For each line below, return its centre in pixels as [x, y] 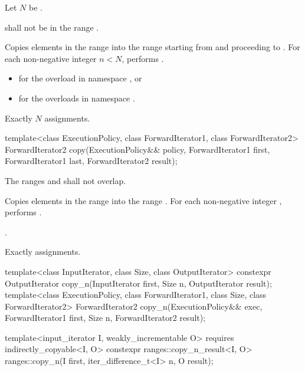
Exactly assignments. [43, 252]
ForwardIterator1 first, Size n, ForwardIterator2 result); [105, 318]
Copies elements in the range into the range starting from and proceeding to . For [152, 47]
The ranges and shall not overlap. [65, 180]
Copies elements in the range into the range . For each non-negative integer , [143, 200]
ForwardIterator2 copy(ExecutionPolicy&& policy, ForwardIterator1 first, [137, 149]
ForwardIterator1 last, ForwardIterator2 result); [91, 161]
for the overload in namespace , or [80, 78]
